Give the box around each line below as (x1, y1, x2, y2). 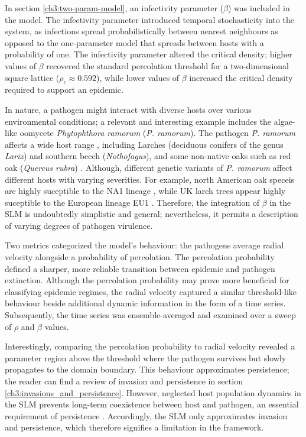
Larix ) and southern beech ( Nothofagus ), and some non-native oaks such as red (5, 150, 291, 162)
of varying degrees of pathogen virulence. (5, 219, 153, 231)
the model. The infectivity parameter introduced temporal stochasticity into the (5, 13, 294, 25)
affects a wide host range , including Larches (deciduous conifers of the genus (5, 138, 284, 150)
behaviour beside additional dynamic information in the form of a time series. (5, 297, 286, 309)
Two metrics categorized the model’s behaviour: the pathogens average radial (5, 239, 284, 251)
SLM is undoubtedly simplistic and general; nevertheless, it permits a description (5, 208, 298, 220)
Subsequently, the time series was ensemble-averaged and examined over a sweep (5, 309, 296, 321)
